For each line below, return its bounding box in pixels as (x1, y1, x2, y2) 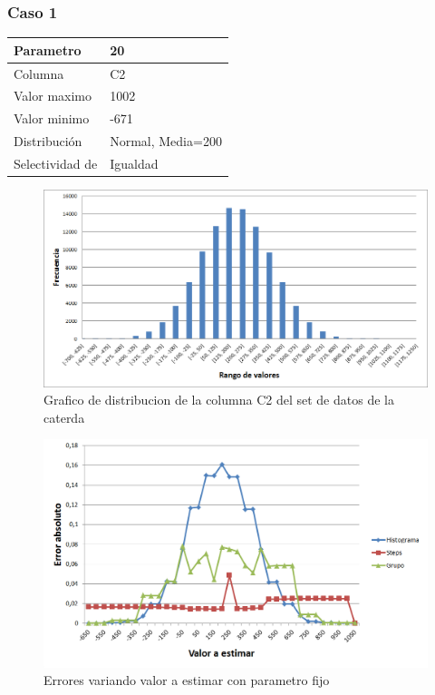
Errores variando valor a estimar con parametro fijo (43, 671, 330, 690)
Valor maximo (14, 86, 92, 105)
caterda (43, 407, 85, 426)
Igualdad (110, 153, 159, 172)
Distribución (14, 132, 82, 151)
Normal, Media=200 (110, 132, 222, 151)
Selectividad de (14, 153, 98, 172)
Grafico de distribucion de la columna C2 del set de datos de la (43, 390, 394, 409)
